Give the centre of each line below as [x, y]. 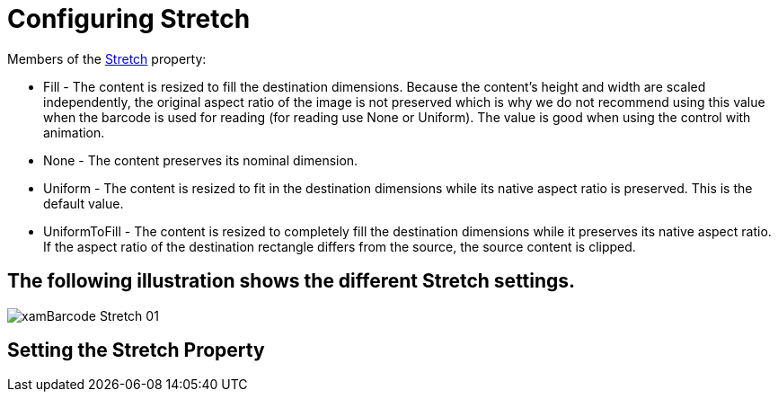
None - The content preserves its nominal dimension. [201, 160]
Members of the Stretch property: [107, 58]
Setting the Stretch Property [136, 350]
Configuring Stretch [129, 19]
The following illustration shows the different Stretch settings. [292, 281]
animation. [74, 132]
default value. [84, 203]
